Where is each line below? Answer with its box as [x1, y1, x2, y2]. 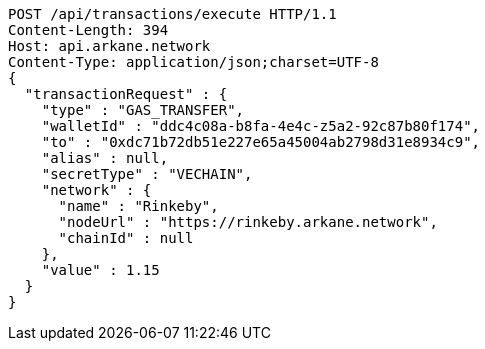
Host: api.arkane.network [8, 38, 211, 54]
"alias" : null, [41, 150, 169, 166]
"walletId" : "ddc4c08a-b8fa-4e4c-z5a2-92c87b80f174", [41, 118, 481, 134]
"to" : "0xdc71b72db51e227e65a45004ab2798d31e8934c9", [41, 134, 481, 150]
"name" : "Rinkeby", [58, 198, 219, 214]
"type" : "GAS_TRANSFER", [41, 102, 245, 118]
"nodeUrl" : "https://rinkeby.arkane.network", [58, 214, 438, 230]
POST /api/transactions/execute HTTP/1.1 [8, 6, 337, 22]
